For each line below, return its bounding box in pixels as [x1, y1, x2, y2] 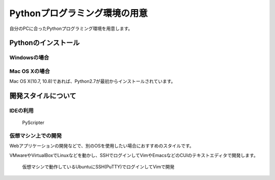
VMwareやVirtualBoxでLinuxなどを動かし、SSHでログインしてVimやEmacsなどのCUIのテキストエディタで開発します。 [9, 152, 258, 158]
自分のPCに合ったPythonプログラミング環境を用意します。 [9, 25, 133, 32]
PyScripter [22, 119, 45, 126]
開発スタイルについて [9, 92, 76, 100]
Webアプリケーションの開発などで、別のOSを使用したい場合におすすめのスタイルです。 [9, 143, 194, 149]
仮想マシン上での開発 [9, 132, 62, 139]
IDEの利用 [9, 107, 34, 114]
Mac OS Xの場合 [9, 68, 50, 75]
